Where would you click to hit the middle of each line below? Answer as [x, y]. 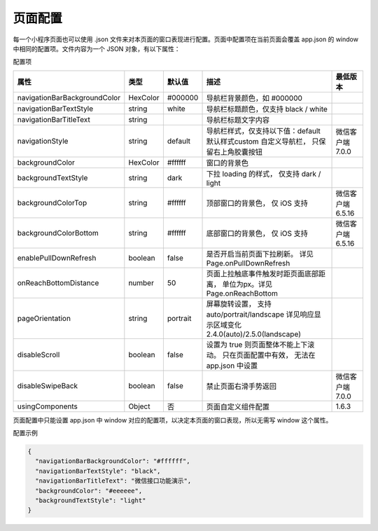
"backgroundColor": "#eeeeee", [89, 491]
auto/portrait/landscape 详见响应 [260, 314]
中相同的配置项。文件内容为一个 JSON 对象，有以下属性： [97, 48]
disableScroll [38, 354]
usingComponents [48, 406]
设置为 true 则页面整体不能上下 [257, 345]
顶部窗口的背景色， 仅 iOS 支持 [257, 203]
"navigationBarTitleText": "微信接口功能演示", [113, 481]
